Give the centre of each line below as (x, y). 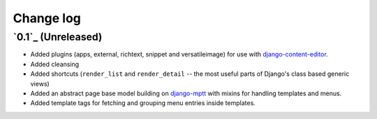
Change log (47, 18)
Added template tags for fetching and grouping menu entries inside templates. (143, 103)
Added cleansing (55, 64)
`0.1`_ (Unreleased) (58, 37)
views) (40, 84)
